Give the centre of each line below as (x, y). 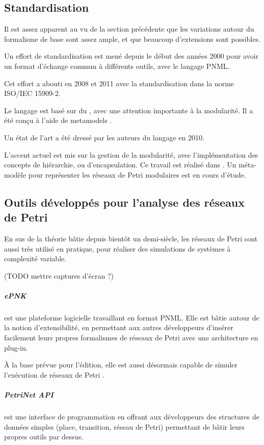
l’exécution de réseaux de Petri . (54, 374)
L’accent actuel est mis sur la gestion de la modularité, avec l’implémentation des (131, 154)
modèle (15, 174)
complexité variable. (35, 258)
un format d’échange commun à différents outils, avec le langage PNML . (117, 66)
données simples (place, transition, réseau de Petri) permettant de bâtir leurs (124, 426)
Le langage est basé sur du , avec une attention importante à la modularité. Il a (129, 110)
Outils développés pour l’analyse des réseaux (125, 202)
